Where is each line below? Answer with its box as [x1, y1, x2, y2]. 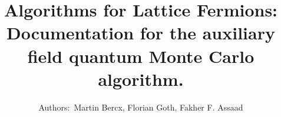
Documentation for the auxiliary [6, 21, 275, 45]
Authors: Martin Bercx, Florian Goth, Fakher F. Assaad [38, 101, 243, 113]
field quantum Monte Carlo [27, 44, 254, 68]
